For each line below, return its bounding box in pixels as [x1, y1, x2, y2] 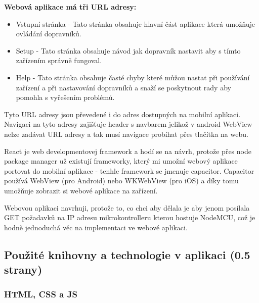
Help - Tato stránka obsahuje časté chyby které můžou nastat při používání [16, 72, 250, 82]
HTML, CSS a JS [4, 288, 77, 300]
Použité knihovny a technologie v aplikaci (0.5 [4, 246, 250, 262]
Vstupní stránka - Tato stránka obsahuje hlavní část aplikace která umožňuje [16, 18, 255, 29]
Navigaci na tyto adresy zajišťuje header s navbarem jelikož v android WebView [4, 119, 252, 129]
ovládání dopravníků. [16, 28, 81, 39]
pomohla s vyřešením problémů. [16, 92, 115, 103]
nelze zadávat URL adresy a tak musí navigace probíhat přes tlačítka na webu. [4, 128, 248, 139]
